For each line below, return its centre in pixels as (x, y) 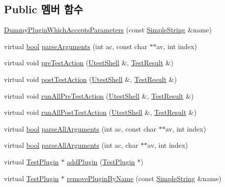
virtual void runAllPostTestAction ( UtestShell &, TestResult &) (100, 112)
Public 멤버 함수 (43, 9)
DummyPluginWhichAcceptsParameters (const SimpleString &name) (108, 30)
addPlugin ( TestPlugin (101, 161)
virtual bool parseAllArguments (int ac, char (71, 145)
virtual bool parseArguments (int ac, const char (76, 46)
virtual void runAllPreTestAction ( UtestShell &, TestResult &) (99, 95)
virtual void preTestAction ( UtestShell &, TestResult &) (89, 63)
